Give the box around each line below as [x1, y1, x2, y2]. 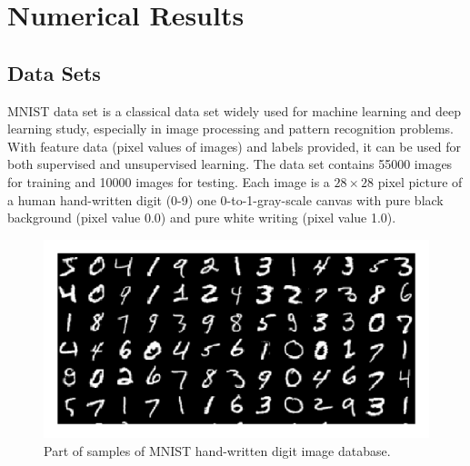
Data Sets [7, 58, 101, 86]
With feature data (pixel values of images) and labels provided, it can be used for [7, 136, 461, 155]
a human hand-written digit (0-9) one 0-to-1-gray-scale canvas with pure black [7, 190, 444, 209]
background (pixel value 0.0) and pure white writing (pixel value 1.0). [7, 208, 396, 227]
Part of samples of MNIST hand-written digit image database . [44, 441, 391, 460]
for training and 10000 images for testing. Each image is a [7, 172, 330, 191]
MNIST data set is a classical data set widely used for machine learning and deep [7, 101, 462, 120]
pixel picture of [377, 172, 463, 191]
